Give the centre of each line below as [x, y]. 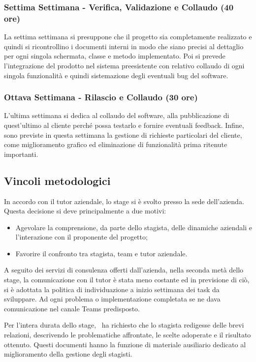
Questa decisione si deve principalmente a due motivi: [85, 211]
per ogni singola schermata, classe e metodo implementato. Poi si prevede [115, 56]
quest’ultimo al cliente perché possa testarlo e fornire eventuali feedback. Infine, [124, 125]
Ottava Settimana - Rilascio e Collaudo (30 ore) [101, 97]
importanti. [21, 154]
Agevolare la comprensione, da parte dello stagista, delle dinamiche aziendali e [134, 227]
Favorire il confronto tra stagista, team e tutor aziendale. [101, 253]
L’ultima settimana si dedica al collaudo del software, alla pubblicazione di [117, 115]
